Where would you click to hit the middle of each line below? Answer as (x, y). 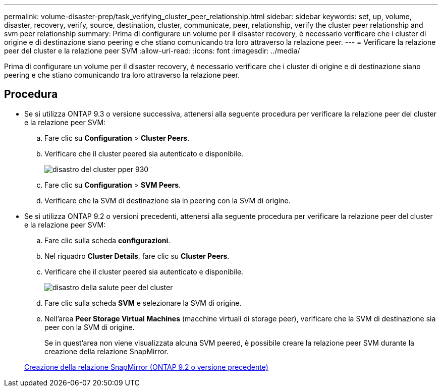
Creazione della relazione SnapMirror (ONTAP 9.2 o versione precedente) (146, 367)
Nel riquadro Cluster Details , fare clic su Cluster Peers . (137, 256)
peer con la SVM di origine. (90, 327)
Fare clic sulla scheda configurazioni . (107, 240)
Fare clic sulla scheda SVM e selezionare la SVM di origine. (143, 303)
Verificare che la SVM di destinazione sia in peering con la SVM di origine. (168, 200)
